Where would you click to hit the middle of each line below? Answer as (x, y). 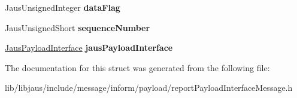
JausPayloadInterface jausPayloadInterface (89, 48)
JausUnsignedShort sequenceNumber (78, 27)
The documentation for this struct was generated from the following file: (137, 67)
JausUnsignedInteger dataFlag (63, 7)
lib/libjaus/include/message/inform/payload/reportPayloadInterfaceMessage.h (149, 88)
